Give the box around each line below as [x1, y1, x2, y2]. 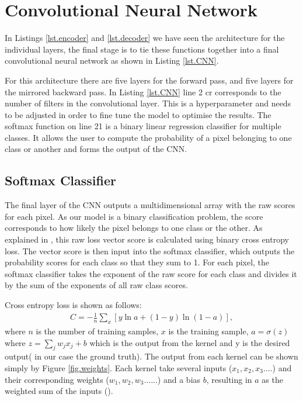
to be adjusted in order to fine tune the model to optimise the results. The [5, 108, 271, 120]
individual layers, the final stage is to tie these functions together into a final [5, 43, 279, 55]
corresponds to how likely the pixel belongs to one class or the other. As [5, 222, 263, 234]
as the [262, 373, 283, 385]
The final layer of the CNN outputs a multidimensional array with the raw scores [5, 199, 295, 211]
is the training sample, [168, 324, 249, 337]
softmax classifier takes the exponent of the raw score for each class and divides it [5, 267, 297, 279]
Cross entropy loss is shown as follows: [5, 299, 142, 311]
